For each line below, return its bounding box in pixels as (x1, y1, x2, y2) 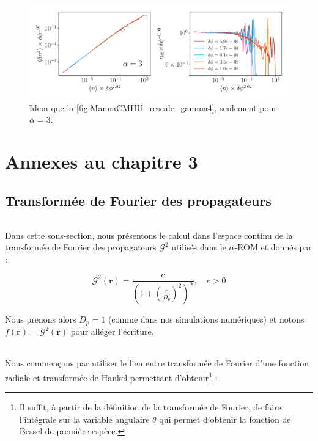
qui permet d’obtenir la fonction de (159, 412, 291, 425)
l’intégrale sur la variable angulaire (19, 412, 150, 425)
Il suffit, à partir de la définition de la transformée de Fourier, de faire (19, 401, 281, 414)
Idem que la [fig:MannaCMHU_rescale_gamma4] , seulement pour (29, 101, 277, 114)
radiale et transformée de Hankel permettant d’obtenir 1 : (5, 370, 218, 384)
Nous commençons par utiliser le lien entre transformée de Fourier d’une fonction (5, 357, 309, 370)
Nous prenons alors (5, 312, 76, 325)
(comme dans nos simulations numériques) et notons (108, 312, 305, 325)
